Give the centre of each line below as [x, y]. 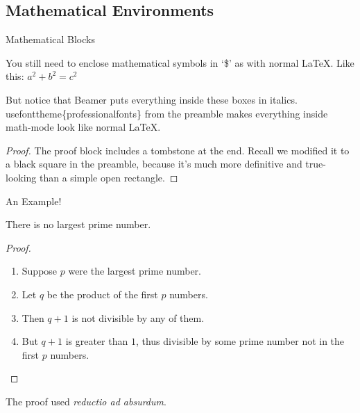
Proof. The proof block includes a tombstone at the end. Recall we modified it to [178, 150]
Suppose [40, 271]
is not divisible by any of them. [138, 317]
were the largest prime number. [135, 271]
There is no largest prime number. [78, 224]
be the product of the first [102, 294]
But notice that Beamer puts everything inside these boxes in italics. [152, 99]
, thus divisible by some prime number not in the [240, 341]
